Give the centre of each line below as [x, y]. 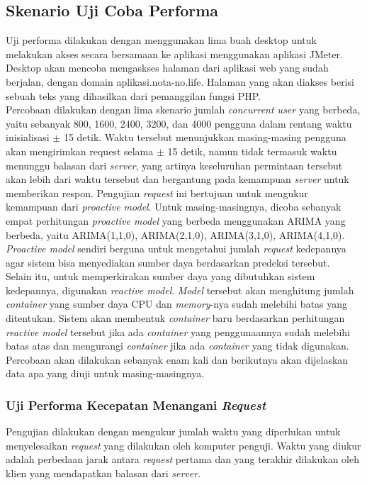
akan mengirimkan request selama [80, 151]
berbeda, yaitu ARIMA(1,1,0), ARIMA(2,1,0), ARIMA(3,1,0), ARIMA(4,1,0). [175, 234]
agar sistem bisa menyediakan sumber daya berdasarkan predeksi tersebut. [168, 262]
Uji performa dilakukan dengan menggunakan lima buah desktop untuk [161, 40]
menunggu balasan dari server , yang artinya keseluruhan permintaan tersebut [174, 165]
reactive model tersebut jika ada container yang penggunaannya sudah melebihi [178, 331]
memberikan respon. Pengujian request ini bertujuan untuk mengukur [157, 193]
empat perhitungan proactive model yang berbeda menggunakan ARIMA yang [176, 220]
